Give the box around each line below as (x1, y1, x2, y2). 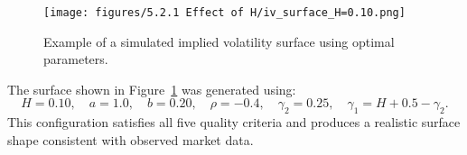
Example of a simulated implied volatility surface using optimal (43, 32, 395, 50)
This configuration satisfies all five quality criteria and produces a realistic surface (7, 113, 461, 132)
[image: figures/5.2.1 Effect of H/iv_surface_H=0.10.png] (43, 6, 406, 19)
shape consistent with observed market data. (7, 130, 254, 149)
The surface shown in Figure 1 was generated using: (7, 79, 296, 98)
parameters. (43, 50, 108, 68)
